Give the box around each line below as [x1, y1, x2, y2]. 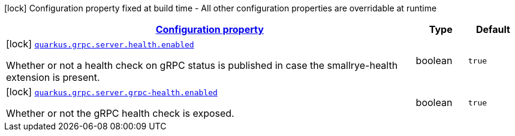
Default [475, 23, 510, 35]
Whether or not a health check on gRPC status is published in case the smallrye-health [6, 59, 398, 71]
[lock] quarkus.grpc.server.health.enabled [6, 38, 194, 50]
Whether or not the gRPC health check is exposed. [6, 107, 234, 119]
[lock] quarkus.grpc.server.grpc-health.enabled [6, 86, 218, 98]
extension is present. [6, 71, 100, 83]
